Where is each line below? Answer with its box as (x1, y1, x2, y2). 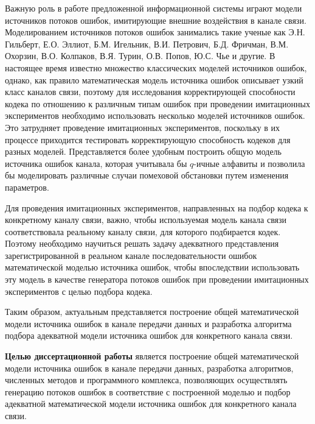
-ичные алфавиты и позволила (193, 157, 305, 169)
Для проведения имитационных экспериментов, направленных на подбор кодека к (5, 201, 308, 214)
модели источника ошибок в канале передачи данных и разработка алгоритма (5, 317, 292, 330)
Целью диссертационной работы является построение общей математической (5, 350, 299, 362)
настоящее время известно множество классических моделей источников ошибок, (5, 61, 307, 74)
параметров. (5, 180, 49, 193)
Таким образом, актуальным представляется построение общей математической (5, 305, 299, 318)
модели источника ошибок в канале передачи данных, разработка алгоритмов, (5, 361, 294, 374)
